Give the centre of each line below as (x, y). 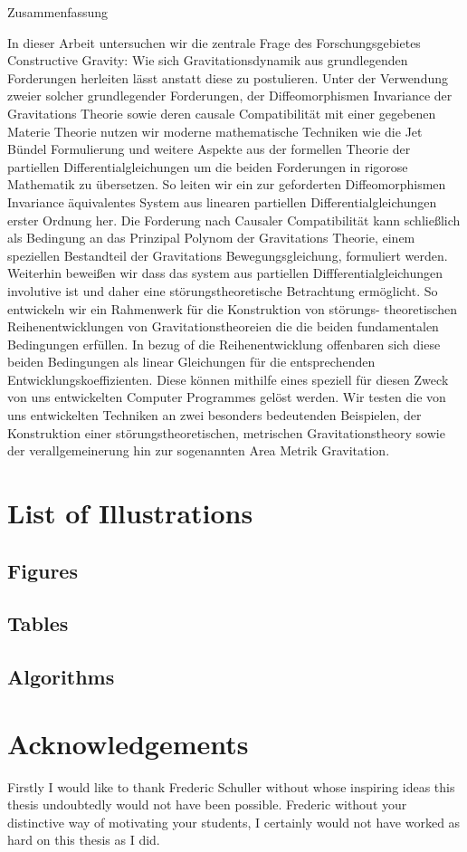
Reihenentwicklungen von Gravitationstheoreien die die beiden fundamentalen (223, 326)
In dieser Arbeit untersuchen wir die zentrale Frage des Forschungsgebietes (214, 42)
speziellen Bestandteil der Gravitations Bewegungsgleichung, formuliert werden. (228, 255)
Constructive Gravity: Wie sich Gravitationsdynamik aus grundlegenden (208, 60)
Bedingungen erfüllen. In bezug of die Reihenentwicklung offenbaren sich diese (224, 344)
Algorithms (61, 677)
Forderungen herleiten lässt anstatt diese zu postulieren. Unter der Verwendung (228, 77)
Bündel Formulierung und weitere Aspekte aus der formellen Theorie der (209, 149)
